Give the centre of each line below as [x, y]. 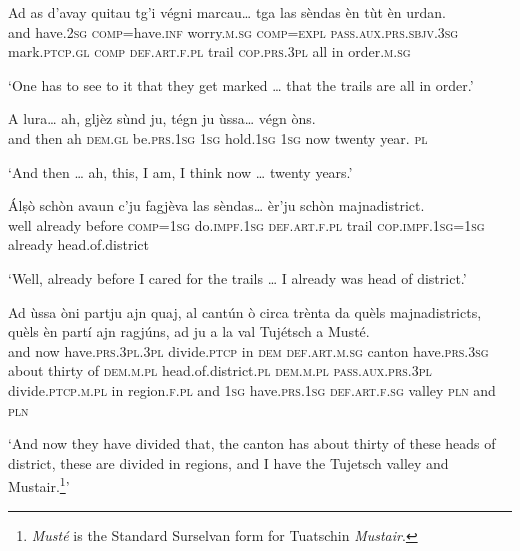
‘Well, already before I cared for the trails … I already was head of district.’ [237, 277]
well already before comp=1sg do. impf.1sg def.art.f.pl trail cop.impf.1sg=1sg [246, 224]
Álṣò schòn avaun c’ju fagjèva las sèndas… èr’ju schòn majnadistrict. [216, 205]
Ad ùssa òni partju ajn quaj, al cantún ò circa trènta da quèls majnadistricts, [245, 311]
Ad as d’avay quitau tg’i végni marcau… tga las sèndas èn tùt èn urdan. [227, 12]
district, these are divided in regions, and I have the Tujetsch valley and [228, 462]
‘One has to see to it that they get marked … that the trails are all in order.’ [241, 84]
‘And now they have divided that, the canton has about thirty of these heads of [252, 443]
